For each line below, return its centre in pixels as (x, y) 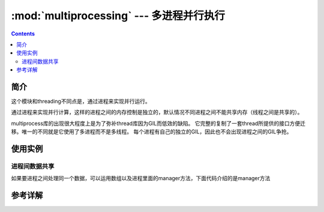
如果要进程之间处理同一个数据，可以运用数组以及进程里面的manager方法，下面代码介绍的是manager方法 (141, 178)
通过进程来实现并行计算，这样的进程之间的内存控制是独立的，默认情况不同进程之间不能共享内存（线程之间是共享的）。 (157, 112)
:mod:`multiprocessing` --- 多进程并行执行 (118, 16)
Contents (23, 34)
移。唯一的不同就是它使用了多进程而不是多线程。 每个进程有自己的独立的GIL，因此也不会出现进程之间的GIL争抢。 (151, 132)
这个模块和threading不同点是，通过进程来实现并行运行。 (81, 101)
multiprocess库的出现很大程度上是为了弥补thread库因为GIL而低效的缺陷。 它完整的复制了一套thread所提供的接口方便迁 (158, 123)
